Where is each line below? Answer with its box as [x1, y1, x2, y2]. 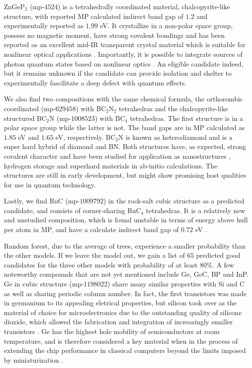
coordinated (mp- [4, 103, 56, 113]
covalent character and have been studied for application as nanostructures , [4, 151, 231, 161]
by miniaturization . [4, 354, 64, 365]
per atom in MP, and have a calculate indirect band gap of [4, 224, 179, 234]
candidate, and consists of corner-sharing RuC [4, 205, 141, 215]
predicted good [196, 250, 241, 260]
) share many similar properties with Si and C [107, 279, 245, 289]
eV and [18, 132, 39, 142]
